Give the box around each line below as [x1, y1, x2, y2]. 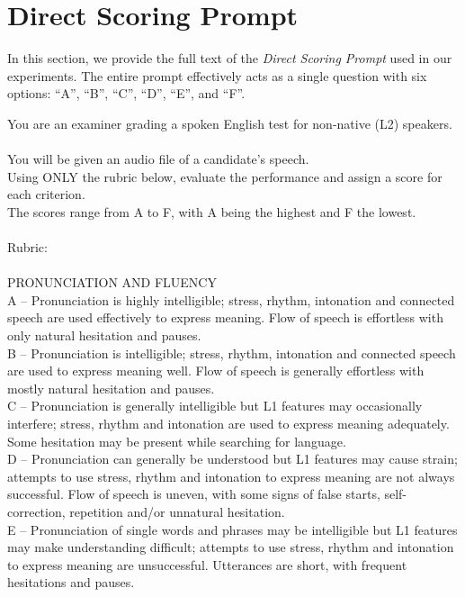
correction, [7, 502, 66, 520]
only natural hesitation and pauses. [7, 326, 201, 345]
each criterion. [7, 185, 85, 204]
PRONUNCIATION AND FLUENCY [7, 273, 217, 292]
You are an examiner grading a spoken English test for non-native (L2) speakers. [7, 113, 452, 132]
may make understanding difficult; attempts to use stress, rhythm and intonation [7, 538, 454, 556]
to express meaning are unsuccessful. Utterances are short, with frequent [7, 555, 407, 574]
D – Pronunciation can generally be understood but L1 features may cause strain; [7, 449, 458, 468]
